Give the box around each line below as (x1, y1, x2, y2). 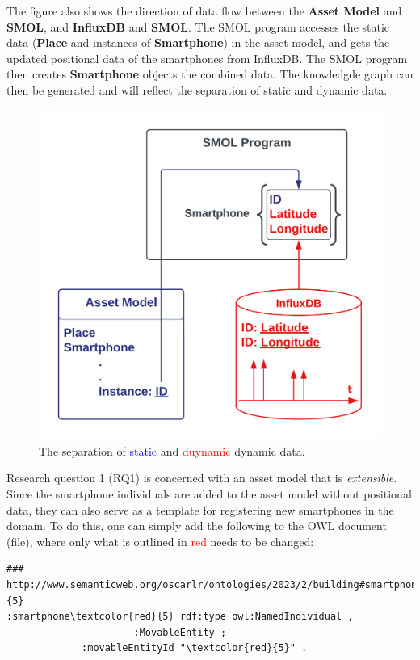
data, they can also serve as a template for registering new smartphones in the (6, 501, 394, 518)
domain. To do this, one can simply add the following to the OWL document (6, 517, 387, 534)
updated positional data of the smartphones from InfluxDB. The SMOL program (6, 49, 408, 66)
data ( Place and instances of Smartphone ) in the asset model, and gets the (6, 34, 390, 51)
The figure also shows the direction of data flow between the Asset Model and (6, 2, 402, 19)
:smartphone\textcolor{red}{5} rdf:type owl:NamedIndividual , (6, 611, 354, 623)
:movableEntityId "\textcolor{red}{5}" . (82, 642, 308, 654)
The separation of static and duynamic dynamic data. (39, 442, 305, 459)
